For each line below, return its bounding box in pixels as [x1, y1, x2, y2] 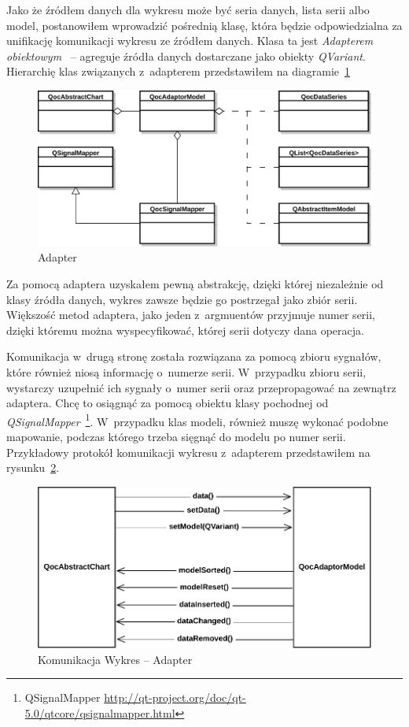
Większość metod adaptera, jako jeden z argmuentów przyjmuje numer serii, [6, 306, 376, 323]
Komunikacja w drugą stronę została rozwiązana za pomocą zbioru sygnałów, [6, 348, 381, 365]
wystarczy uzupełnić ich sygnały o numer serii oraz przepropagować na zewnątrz [6, 379, 396, 395]
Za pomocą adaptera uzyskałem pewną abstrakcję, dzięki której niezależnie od [6, 276, 384, 292]
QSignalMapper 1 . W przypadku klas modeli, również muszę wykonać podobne [6, 410, 389, 429]
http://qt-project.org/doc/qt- [104, 689, 246, 706]
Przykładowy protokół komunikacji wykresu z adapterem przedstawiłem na [6, 443, 370, 460]
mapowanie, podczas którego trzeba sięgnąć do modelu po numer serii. [6, 428, 346, 445]
